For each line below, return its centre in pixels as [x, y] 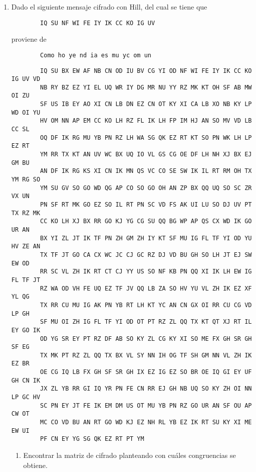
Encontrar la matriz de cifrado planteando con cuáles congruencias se [130, 455]
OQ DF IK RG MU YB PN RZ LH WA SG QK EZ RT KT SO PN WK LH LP [146, 137]
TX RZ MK [26, 213]
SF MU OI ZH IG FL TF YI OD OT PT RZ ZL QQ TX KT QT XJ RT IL [146, 322]
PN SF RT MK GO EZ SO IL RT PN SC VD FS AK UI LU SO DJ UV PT [146, 205]
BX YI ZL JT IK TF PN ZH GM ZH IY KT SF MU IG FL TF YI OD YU [146, 238]
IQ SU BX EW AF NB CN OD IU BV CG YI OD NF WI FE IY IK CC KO [146, 71]
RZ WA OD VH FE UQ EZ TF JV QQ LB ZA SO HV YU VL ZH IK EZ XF [146, 288]
